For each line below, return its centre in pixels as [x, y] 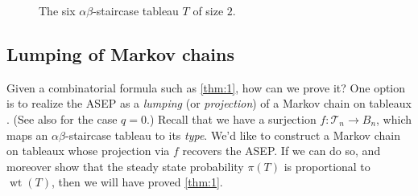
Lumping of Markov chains [120, 53]
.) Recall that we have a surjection [232, 118]
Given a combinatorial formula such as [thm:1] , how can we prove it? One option [206, 87]
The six [57, 10]
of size [208, 10]
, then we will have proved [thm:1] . [137, 182]
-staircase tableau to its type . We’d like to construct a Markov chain [232, 135]
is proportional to [327, 166]
